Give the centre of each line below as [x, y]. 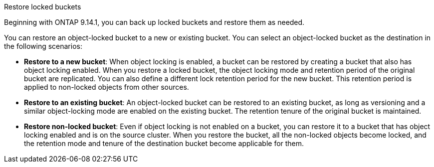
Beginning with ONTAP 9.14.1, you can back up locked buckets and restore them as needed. [154, 22]
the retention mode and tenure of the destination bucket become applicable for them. [164, 143]
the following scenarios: [43, 46]
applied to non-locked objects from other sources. [107, 87]
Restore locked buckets [43, 7]
